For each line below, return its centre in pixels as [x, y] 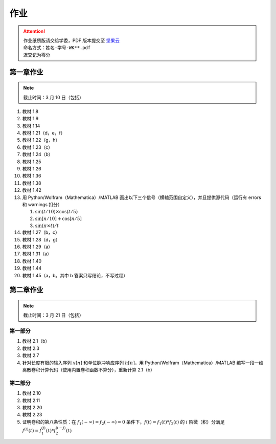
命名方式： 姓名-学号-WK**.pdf [57, 48]
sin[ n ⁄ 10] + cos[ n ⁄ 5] [58, 218]
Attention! [34, 31]
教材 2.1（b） [36, 341]
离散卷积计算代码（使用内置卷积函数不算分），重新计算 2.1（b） [89, 370]
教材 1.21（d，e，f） [44, 133]
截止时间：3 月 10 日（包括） [53, 97]
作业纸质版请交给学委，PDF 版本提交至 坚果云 [72, 40]
